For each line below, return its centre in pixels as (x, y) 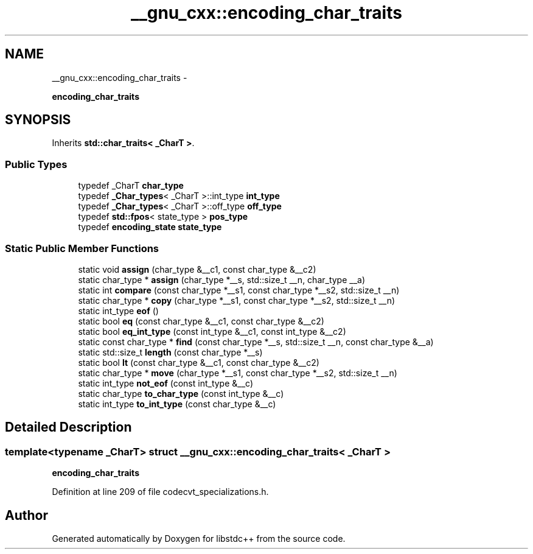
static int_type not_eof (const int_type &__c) (166, 383)
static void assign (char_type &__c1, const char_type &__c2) (197, 269)
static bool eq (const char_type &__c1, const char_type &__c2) (201, 321)
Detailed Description (68, 427)
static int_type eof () (118, 310)
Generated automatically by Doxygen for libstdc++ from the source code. (199, 538)
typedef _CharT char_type (131, 186)
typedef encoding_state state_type (150, 227)
